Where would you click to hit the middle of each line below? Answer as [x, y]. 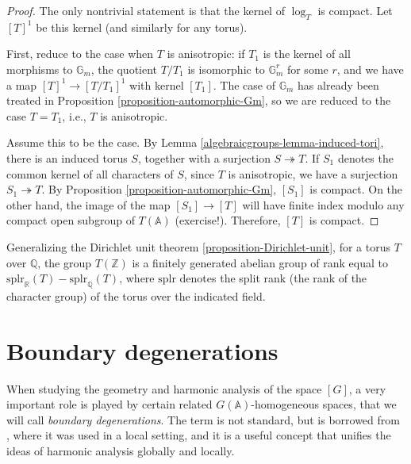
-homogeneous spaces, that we [324, 404]
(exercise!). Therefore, [228, 220]
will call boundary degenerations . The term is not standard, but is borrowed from [203, 419]
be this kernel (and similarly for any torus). [142, 27]
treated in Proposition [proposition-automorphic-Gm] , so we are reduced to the [199, 100]
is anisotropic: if [206, 54]
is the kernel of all [307, 54]
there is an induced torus [67, 157]
